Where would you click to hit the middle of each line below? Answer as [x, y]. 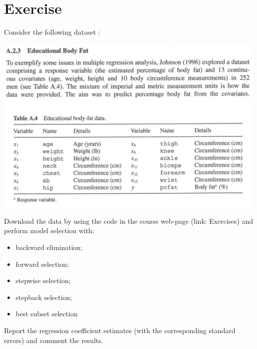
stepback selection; [44, 297]
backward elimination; [49, 247]
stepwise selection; [43, 280]
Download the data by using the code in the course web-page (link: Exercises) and [128, 221]
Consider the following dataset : [52, 32]
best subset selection [46, 314]
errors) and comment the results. [54, 340]
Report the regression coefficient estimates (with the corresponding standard [120, 330]
